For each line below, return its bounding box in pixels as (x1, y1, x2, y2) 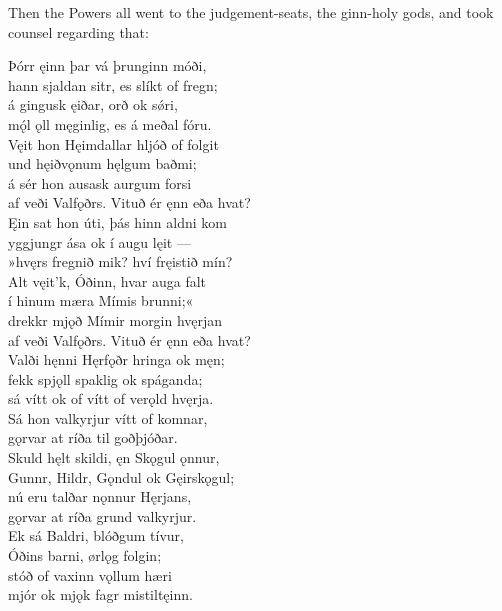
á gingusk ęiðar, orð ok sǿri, (8, 94, 178, 115)
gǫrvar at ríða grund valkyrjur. (8, 505, 197, 526)
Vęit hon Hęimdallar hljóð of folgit (8, 133, 219, 154)
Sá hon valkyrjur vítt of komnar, (8, 407, 208, 428)
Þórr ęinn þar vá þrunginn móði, (8, 55, 207, 76)
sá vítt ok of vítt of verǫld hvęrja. (8, 388, 214, 409)
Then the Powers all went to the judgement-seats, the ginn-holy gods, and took (8, 2, 494, 22)
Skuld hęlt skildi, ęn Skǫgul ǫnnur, (8, 447, 220, 468)
